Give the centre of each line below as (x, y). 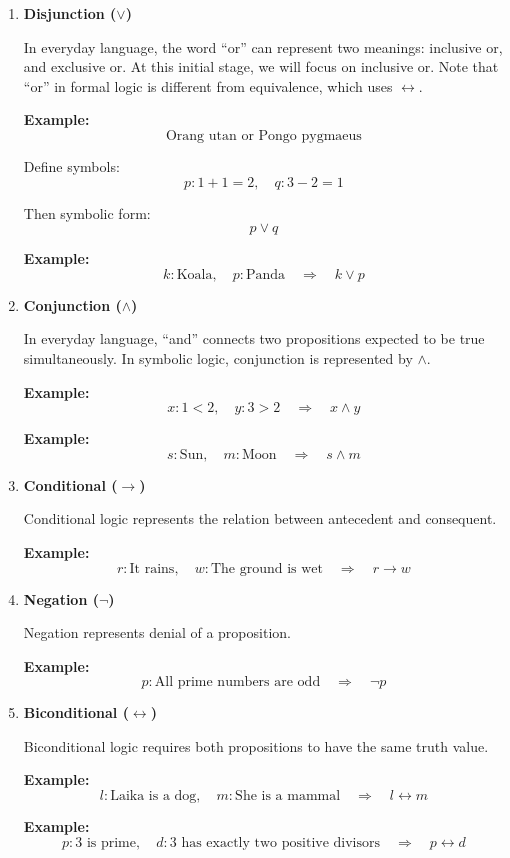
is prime (111, 842)
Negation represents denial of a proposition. (157, 632)
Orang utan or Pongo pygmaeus (263, 135)
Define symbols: (71, 165)
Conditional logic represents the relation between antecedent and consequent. (260, 518)
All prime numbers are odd (237, 682)
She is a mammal (288, 796)
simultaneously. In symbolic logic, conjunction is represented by (218, 357)
